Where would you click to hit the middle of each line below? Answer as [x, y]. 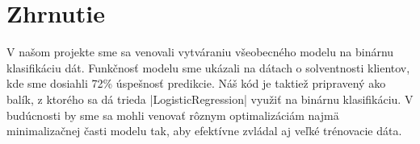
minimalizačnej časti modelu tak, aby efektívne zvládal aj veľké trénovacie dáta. [204, 131]
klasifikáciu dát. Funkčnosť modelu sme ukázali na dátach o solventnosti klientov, [208, 67]
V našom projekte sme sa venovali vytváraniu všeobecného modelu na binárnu [200, 52]
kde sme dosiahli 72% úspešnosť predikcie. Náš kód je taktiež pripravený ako [196, 83]
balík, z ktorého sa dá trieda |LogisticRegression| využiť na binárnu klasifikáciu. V [210, 99]
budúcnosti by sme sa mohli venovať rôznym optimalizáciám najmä [173, 115]
